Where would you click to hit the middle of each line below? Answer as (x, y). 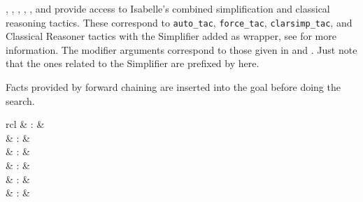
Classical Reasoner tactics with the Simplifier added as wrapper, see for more (171, 36)
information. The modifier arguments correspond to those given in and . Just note (181, 49)
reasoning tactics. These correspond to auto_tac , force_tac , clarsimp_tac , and (179, 22)
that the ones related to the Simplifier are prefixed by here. (133, 63)
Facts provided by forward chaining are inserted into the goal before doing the (173, 87)
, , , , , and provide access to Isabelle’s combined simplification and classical (168, 8)
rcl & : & (25, 124)
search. (20, 100)
